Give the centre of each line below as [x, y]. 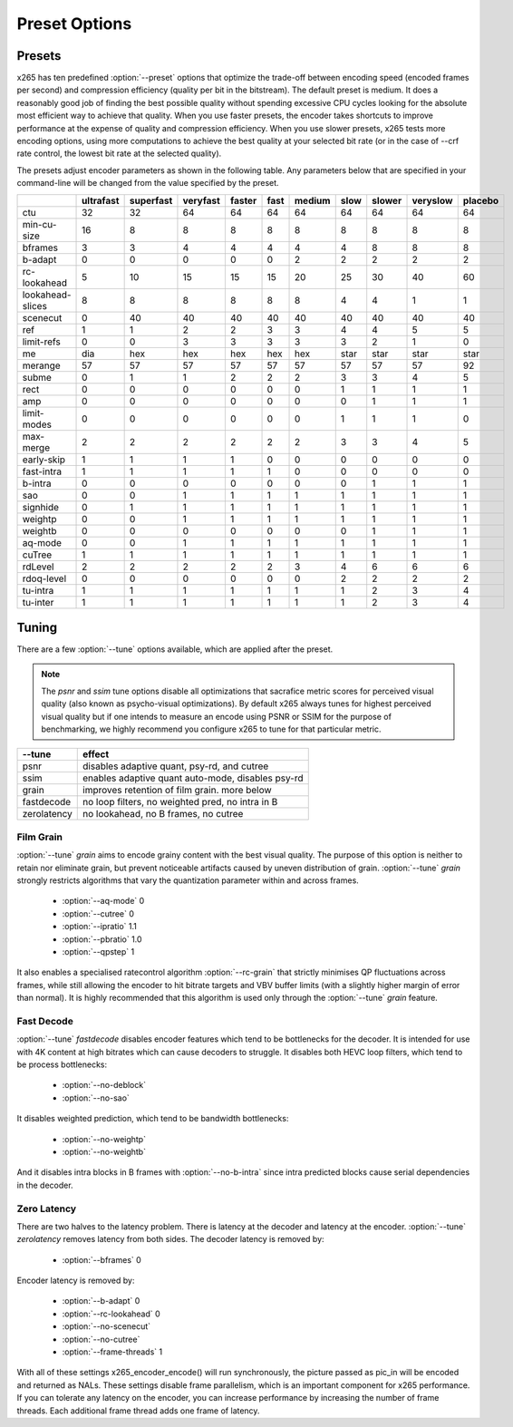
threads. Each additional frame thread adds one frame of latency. [138, 1411]
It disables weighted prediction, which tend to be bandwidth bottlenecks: [153, 1119]
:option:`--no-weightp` [104, 1139]
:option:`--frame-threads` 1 [112, 1352]
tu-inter [38, 602]
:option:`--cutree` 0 [98, 913]
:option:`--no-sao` [96, 1098]
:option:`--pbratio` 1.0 [102, 939]
